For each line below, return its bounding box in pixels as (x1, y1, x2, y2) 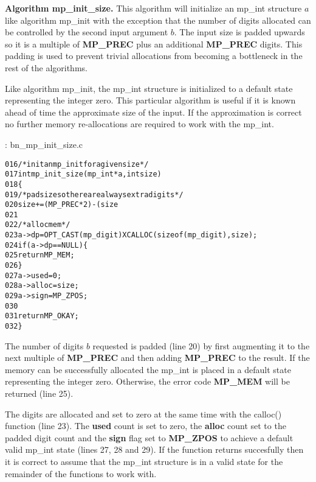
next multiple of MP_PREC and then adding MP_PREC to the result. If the (5, 351, 310, 364)
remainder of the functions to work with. (5, 467, 157, 480)
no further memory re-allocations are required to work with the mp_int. (5, 117, 274, 130)
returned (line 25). (5, 387, 74, 400)
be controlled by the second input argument (5, 26, 168, 38)
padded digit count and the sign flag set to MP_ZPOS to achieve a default (5, 431, 294, 444)
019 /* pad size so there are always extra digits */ (5, 190, 184, 199)
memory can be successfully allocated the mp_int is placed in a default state (5, 363, 291, 375)
